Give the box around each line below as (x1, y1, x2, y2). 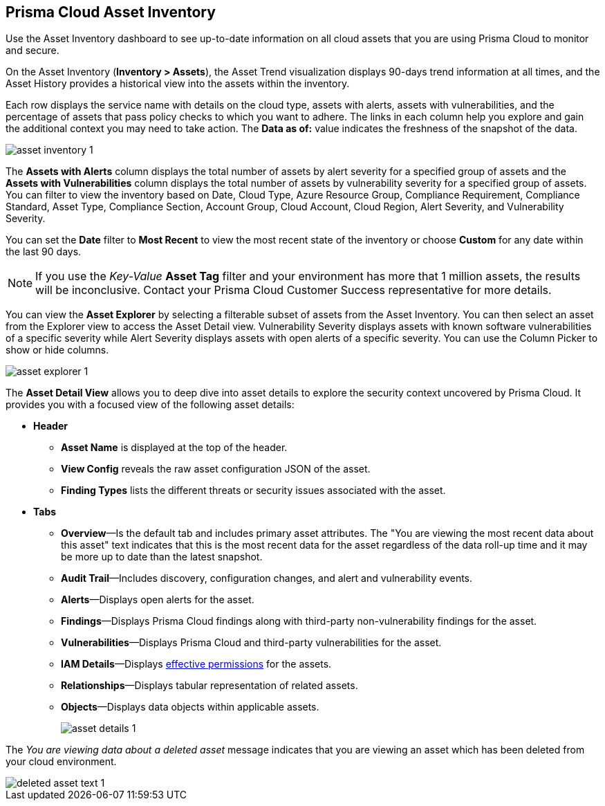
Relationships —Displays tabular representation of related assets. (61, 679, 358, 692)
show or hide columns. (6, 344, 109, 356)
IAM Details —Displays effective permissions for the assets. (61, 658, 332, 670)
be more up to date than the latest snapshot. (61, 551, 263, 563)
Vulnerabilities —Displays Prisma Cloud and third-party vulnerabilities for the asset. (61, 636, 442, 649)
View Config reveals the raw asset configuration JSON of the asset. (61, 463, 371, 475)
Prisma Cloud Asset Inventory (6, 3, 216, 21)
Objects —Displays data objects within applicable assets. (61, 701, 319, 713)
